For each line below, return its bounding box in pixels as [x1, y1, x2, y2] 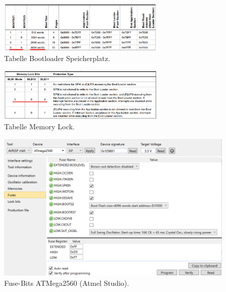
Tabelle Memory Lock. [4, 121, 75, 131]
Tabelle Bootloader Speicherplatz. [4, 52, 110, 63]
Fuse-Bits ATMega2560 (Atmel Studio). [4, 277, 129, 288]
